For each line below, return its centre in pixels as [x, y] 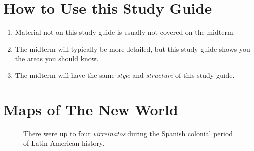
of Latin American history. [64, 143]
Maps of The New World [91, 109]
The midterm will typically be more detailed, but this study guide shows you [132, 48]
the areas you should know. [57, 58]
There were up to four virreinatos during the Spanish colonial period [128, 133]
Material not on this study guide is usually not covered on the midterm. [125, 32]
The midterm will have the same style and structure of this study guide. [125, 75]
